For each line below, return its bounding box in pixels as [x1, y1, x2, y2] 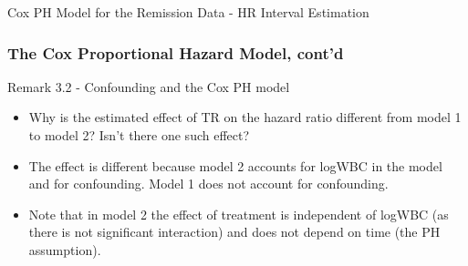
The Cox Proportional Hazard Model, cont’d [7, 41, 344, 64]
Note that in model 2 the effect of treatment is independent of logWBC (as [28, 204, 449, 223]
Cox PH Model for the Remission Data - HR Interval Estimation [7, 3, 369, 21]
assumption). [28, 240, 101, 259]
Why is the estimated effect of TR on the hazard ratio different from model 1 [28, 107, 462, 127]
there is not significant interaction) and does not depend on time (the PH [28, 222, 441, 241]
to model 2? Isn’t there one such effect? [28, 126, 250, 144]
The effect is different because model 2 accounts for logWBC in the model [28, 156, 442, 175]
